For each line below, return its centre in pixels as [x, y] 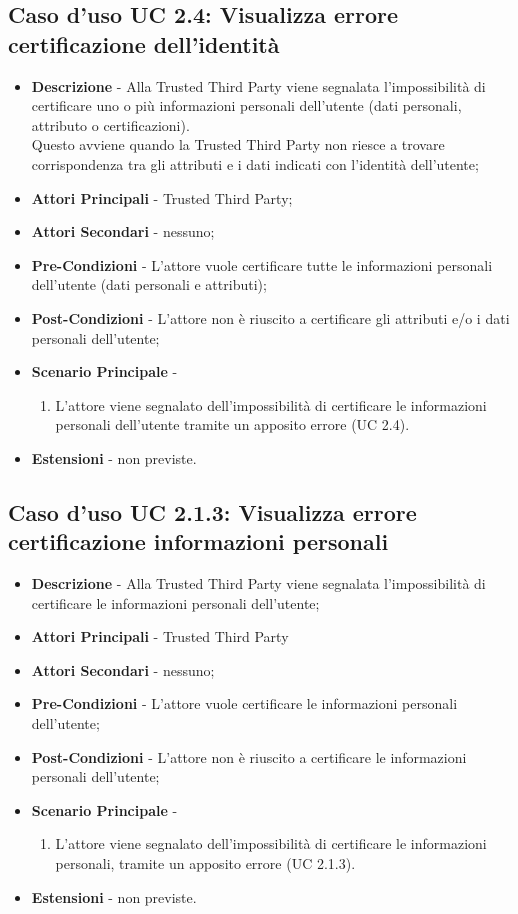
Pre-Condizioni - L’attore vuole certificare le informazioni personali [244, 703]
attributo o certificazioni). [110, 124]
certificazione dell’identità [144, 43]
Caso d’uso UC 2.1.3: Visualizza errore [212, 511]
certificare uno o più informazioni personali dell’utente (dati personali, [246, 105]
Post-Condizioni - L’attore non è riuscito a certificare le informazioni [249, 756]
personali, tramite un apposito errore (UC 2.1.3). [205, 863]
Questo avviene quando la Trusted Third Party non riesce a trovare [238, 144]
